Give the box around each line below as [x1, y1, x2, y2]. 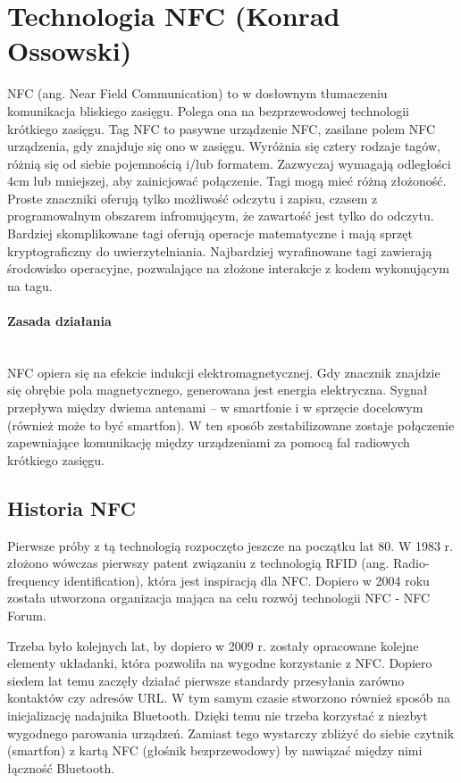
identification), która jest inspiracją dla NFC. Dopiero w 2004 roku [63, 571, 430, 589]
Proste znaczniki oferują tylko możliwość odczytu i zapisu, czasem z [7, 188, 378, 207]
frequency [7, 571, 60, 589]
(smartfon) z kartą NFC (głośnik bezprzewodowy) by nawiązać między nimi [7, 741, 423, 760]
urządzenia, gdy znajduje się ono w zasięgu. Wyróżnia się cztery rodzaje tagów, [7, 137, 440, 155]
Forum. [7, 605, 46, 624]
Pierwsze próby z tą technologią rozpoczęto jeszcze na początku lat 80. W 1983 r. [7, 536, 453, 554]
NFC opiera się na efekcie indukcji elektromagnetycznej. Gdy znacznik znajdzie [7, 362, 440, 381]
